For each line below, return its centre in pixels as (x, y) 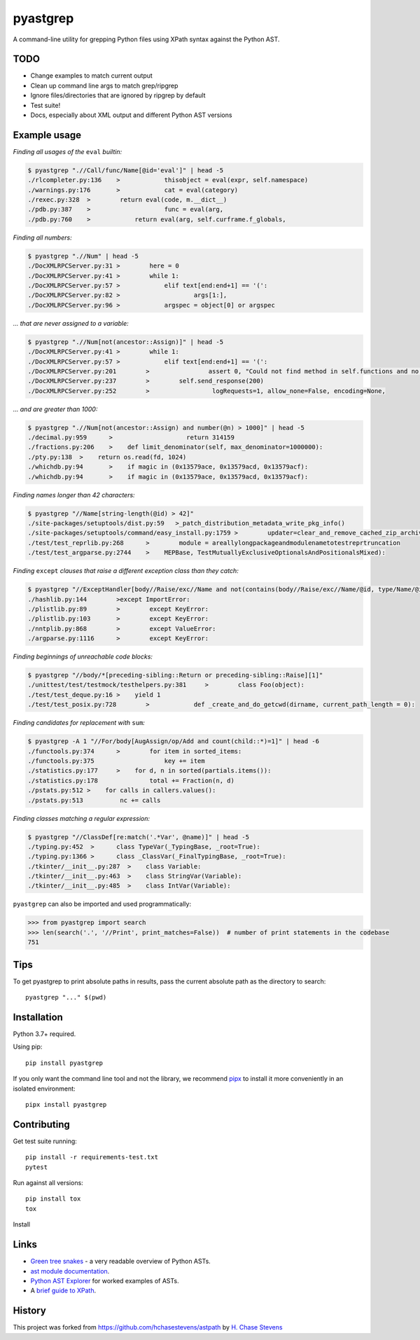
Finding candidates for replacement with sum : (79, 723)
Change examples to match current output (92, 76)
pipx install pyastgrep (66, 1104)
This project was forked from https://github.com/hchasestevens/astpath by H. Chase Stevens (148, 1327)
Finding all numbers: (43, 237)
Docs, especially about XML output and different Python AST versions (131, 115)
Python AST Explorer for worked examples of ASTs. (105, 1280)
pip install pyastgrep (64, 1063)
